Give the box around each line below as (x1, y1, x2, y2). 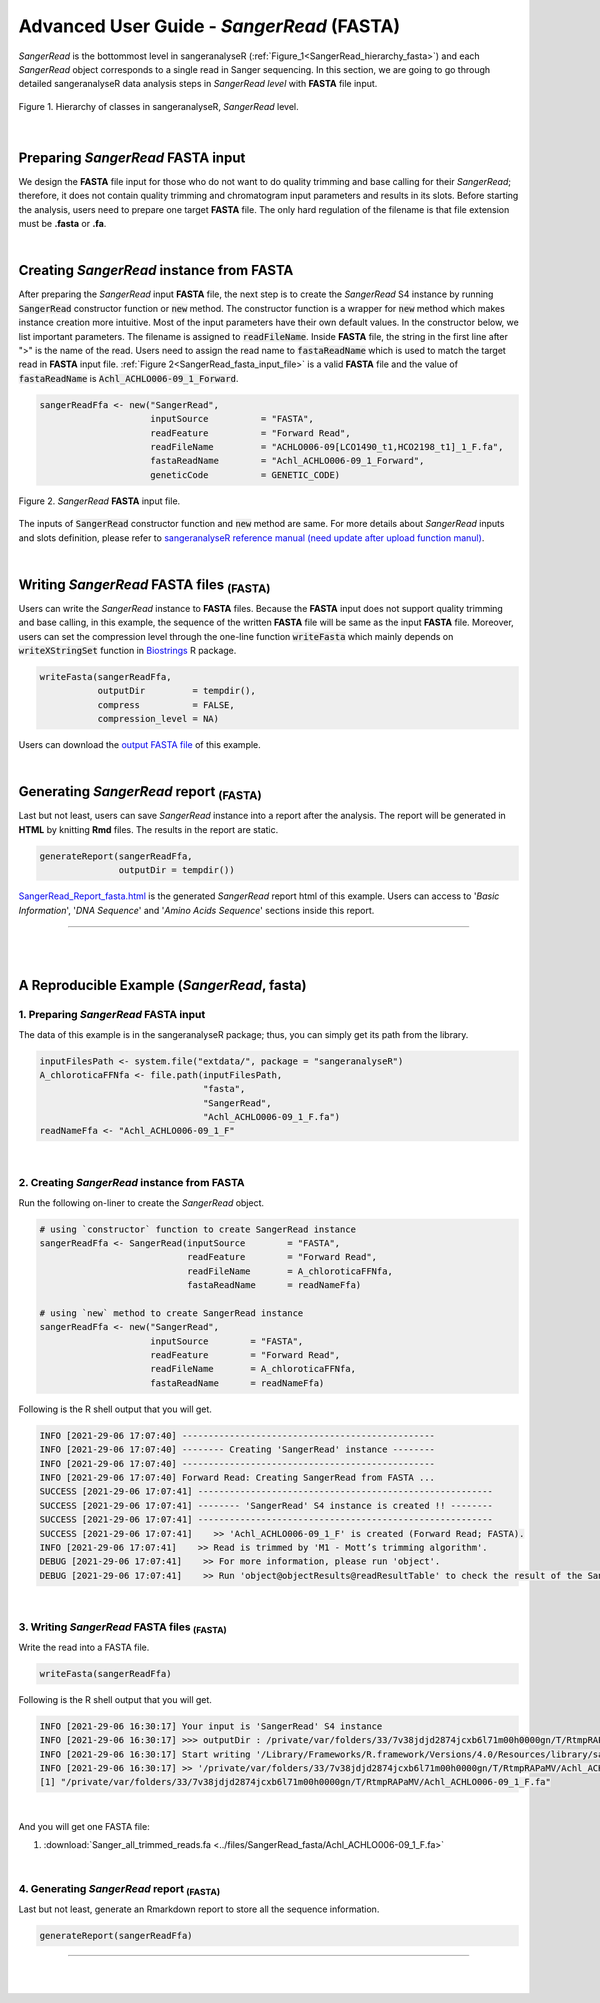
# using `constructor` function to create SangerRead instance (39, 1223, 357, 1235)
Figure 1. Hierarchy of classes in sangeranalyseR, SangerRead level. (18, 100, 299, 112)
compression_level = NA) (97, 713, 220, 725)
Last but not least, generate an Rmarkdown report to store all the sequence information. (18, 1903, 380, 1915)
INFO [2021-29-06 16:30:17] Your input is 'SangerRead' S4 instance (39, 1720, 383, 1732)
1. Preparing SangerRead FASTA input (18, 1008, 206, 1022)
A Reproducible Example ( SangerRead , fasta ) (18, 977, 307, 994)
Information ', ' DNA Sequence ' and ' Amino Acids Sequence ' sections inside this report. (18, 904, 375, 916)
